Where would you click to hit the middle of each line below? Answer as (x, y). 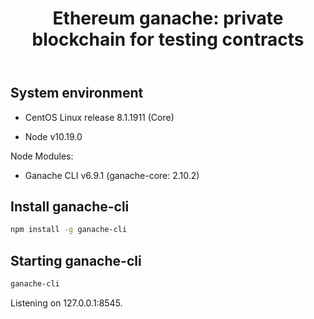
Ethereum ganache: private (168, 18)
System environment (77, 93)
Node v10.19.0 (53, 136)
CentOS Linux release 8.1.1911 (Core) (99, 117)
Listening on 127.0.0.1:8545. (66, 303)
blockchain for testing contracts (168, 39)
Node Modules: (42, 156)
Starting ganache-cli (76, 260)
